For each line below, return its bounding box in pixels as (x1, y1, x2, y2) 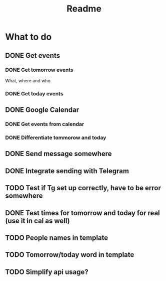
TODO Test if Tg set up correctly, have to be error (5, 184, 161, 192)
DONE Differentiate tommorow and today (5, 134, 106, 141)
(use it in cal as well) (5, 216, 70, 225)
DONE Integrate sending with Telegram (5, 167, 129, 175)
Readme (66, 3, 101, 15)
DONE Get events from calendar (5, 121, 84, 128)
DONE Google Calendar (5, 106, 79, 114)
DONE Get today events (5, 90, 63, 97)
